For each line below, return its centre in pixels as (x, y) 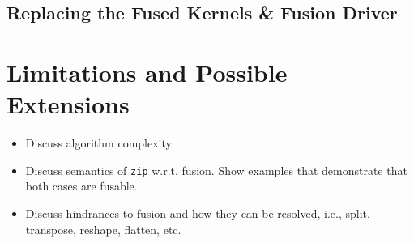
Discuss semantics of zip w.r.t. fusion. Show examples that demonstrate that (216, 170)
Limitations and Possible (147, 72)
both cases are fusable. (81, 186)
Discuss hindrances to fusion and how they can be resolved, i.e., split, (198, 213)
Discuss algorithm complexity (98, 143)
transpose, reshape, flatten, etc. (103, 229)
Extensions (68, 104)
